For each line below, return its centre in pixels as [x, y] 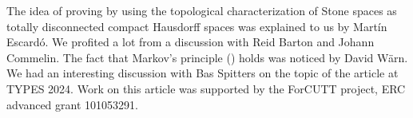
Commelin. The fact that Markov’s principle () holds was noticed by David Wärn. [207, 57]
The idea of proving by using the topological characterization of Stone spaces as [202, 10]
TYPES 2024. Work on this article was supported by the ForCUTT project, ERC [206, 88]
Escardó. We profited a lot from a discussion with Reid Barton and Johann [191, 42]
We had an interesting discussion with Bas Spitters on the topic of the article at [203, 73]
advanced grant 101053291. [72, 104]
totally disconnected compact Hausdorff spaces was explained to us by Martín [197, 26]
